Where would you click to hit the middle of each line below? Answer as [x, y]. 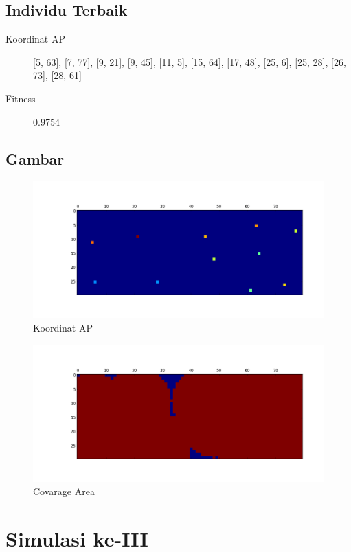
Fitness [21, 98]
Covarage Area [64, 491]
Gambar [35, 158]
